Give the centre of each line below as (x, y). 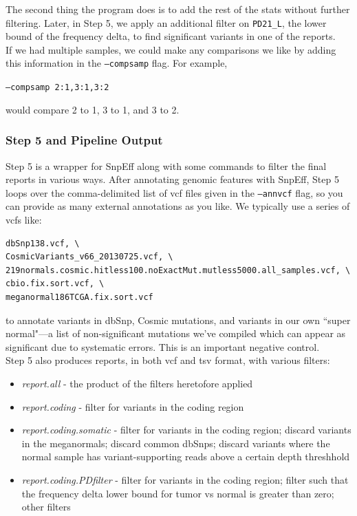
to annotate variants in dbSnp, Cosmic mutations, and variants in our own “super (178, 320)
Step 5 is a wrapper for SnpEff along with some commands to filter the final (166, 165)
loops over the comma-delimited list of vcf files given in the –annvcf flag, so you (174, 192)
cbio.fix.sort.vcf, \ (55, 284)
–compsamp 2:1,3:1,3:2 (57, 88)
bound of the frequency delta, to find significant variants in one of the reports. (171, 36)
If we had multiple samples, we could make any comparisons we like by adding (171, 49)
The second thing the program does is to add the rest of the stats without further (178, 9)
